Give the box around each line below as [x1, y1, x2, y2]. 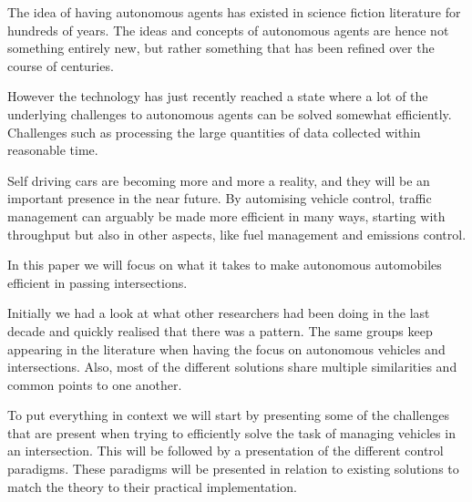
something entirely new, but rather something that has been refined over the [7, 38, 435, 57]
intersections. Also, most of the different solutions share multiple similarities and [7, 357, 457, 376]
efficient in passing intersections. [7, 272, 188, 292]
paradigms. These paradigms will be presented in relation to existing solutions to [7, 459, 459, 478]
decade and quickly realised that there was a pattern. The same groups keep [7, 321, 433, 340]
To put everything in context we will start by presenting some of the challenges [7, 405, 449, 425]
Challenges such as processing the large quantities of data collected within [7, 122, 421, 141]
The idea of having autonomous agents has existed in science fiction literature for [7, 3, 461, 21]
